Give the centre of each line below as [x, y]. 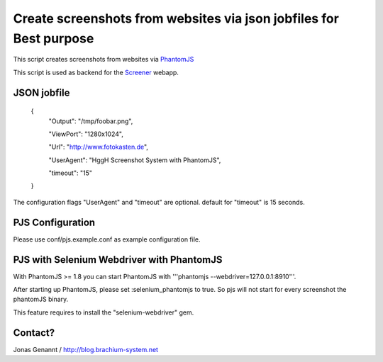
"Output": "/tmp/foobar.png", [91, 121]
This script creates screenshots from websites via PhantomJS [104, 60]
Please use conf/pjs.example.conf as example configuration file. [107, 239]
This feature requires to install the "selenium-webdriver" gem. [104, 312]
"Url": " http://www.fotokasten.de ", [99, 147]
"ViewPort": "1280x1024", [86, 134]
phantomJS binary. [41, 299]
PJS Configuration [54, 222]
